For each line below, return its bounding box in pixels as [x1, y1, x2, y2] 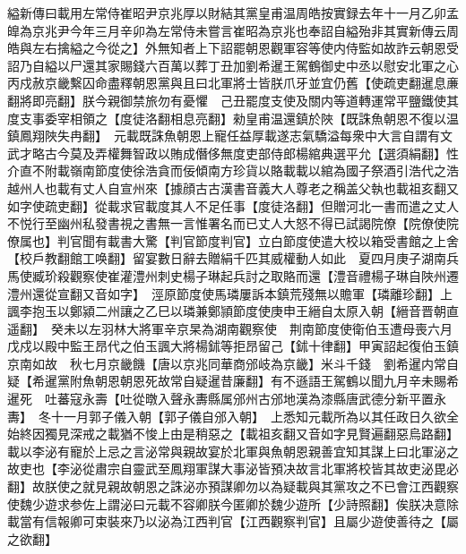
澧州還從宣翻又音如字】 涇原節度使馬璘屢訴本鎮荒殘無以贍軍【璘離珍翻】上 [7, 284, 453, 303]
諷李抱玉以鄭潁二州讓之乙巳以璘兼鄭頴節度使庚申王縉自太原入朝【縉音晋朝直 [7, 302, 459, 320]
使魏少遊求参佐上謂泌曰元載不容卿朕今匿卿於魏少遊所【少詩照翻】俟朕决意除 [7, 494, 459, 513]
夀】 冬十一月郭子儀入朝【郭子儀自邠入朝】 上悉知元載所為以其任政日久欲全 [7, 406, 459, 425]
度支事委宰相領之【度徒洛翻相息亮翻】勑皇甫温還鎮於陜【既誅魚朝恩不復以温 [7, 108, 459, 127]
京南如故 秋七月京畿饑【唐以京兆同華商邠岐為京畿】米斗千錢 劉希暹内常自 [7, 354, 459, 372]
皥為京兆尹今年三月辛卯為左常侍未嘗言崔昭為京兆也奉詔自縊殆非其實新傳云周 [7, 21, 459, 39]
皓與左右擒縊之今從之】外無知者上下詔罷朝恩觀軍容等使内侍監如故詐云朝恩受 [7, 38, 459, 57]
